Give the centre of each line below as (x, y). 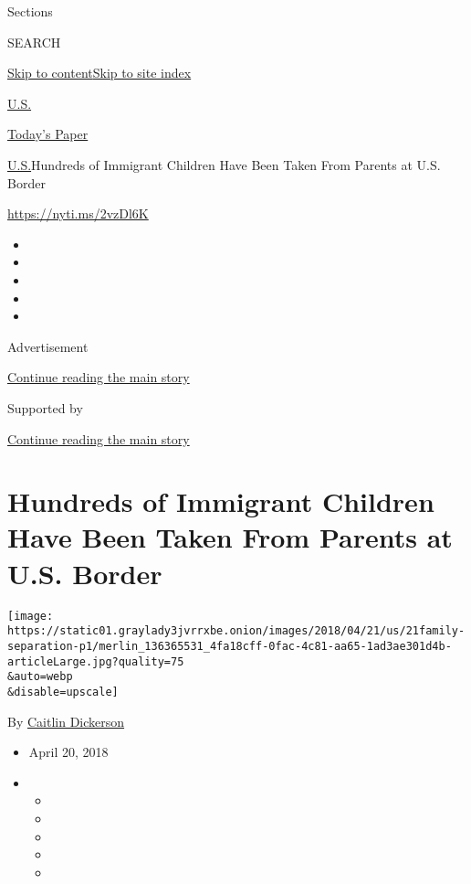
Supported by (45, 407)
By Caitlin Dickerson (66, 721)
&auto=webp (40, 677)
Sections (30, 11)
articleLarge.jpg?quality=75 (96, 661)
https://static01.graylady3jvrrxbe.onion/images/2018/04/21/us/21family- (236, 631)
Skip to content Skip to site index (99, 73)
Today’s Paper (48, 134)
